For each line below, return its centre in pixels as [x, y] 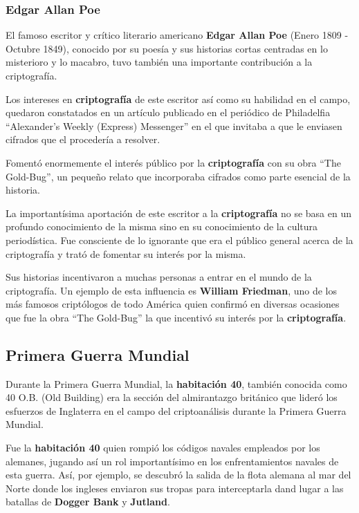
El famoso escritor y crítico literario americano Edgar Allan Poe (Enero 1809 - [177, 35]
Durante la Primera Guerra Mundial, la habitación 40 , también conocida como [176, 383]
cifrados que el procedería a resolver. [83, 139]
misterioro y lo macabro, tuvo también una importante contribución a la [159, 62]
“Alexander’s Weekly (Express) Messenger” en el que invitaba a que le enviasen [174, 125]
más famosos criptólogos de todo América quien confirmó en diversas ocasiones [173, 304]
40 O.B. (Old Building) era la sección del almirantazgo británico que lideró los [172, 397]
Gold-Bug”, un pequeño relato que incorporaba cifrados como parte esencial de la [178, 176]
